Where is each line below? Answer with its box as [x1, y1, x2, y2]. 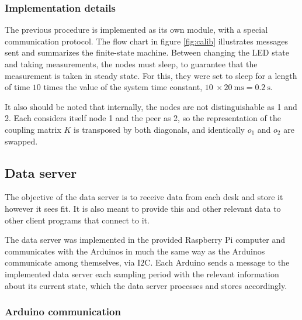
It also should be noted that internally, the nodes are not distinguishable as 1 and [5, 100, 297, 112]
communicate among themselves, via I [5, 256, 141, 269]
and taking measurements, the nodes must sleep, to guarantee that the [5, 58, 258, 70]
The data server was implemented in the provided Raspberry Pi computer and [5, 233, 285, 246]
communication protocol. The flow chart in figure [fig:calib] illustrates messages [5, 35, 289, 47]
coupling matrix [5, 123, 61, 135]
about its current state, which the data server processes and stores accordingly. [5, 279, 287, 291]
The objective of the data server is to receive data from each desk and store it [5, 191, 283, 203]
